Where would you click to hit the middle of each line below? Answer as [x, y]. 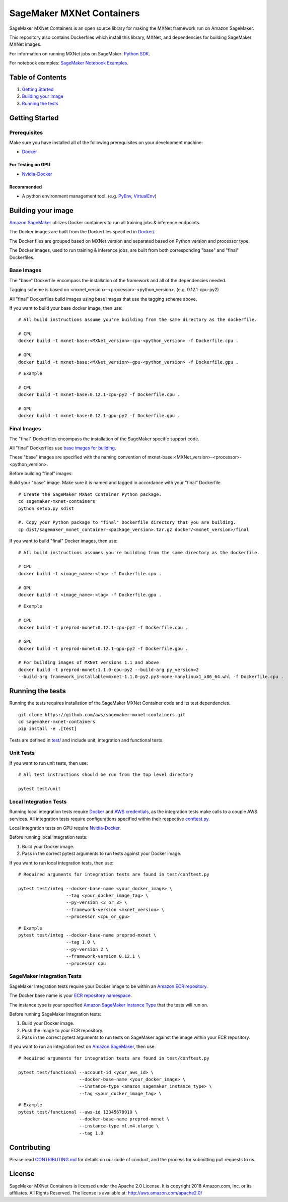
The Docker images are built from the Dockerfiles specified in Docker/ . [83, 232]
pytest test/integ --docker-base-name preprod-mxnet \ [87, 935]
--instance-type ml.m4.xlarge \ [119, 1126]
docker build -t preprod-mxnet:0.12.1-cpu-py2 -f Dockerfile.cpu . [103, 627]
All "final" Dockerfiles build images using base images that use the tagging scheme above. [103, 299]
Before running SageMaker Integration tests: [55, 1014]
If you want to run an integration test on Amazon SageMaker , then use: [83, 1047]
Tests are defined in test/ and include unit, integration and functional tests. [86, 740]
